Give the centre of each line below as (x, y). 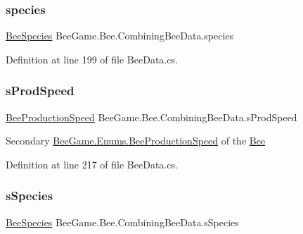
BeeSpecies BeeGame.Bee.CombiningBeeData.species (120, 36)
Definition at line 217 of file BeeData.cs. (92, 164)
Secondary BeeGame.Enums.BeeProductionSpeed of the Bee (136, 141)
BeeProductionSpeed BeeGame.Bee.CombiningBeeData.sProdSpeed (151, 117)
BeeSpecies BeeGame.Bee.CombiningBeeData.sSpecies (122, 222)
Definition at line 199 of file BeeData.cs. (92, 59)
